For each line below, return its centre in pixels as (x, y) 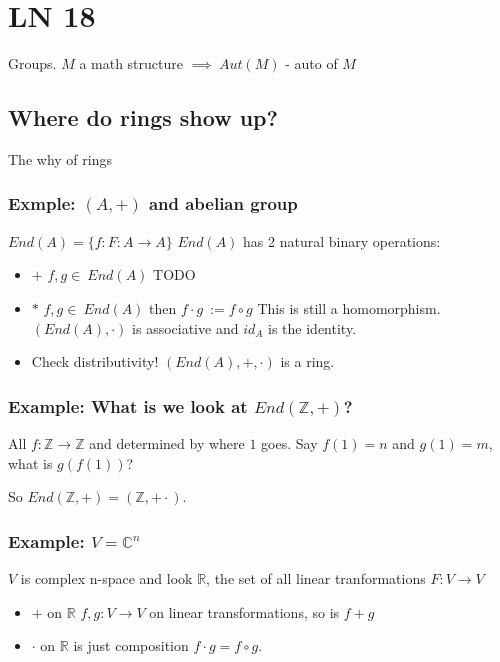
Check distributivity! (95, 361)
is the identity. (312, 327)
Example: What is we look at (128, 405)
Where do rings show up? (143, 117)
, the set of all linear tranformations (316, 577)
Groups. (32, 63)
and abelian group (223, 203)
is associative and (185, 327)
